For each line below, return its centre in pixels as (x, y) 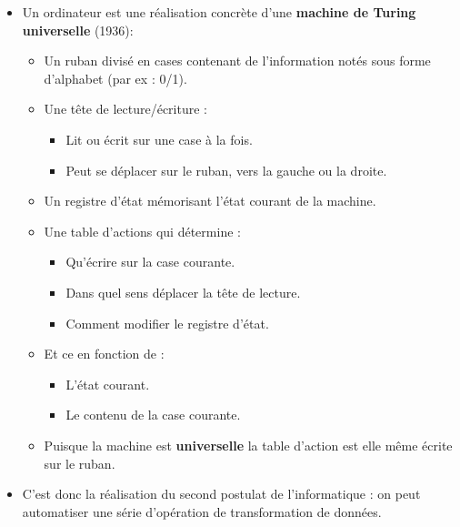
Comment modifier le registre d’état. (167, 323)
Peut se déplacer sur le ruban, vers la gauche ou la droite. (226, 170)
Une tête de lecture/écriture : (125, 109)
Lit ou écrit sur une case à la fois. (159, 139)
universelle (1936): (78, 30)
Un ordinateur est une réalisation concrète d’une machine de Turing (219, 12)
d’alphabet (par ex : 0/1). (115, 78)
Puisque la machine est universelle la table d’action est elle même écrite (248, 445)
